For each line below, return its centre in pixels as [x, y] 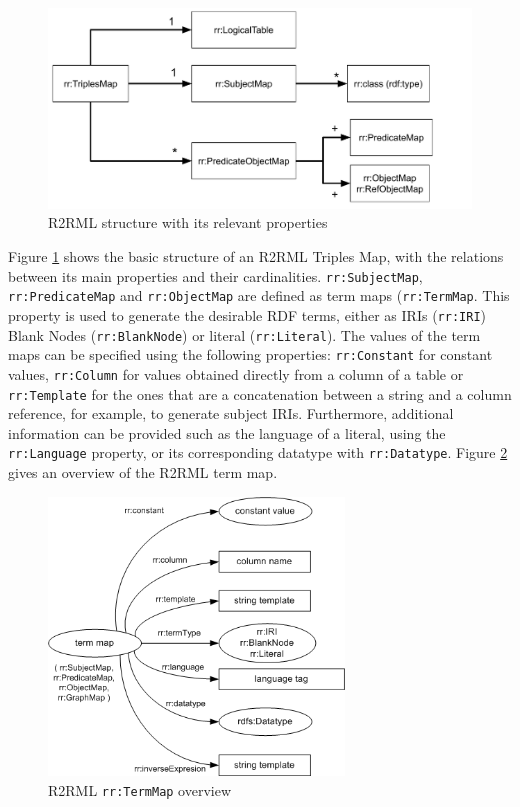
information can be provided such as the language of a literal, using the [227, 432]
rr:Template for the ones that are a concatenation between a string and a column [260, 393]
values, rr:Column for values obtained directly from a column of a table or [236, 373]
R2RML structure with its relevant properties [188, 222]
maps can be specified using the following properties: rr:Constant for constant [250, 354]
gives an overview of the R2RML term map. [143, 472]
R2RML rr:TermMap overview [140, 789]
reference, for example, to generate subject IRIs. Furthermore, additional [231, 413]
